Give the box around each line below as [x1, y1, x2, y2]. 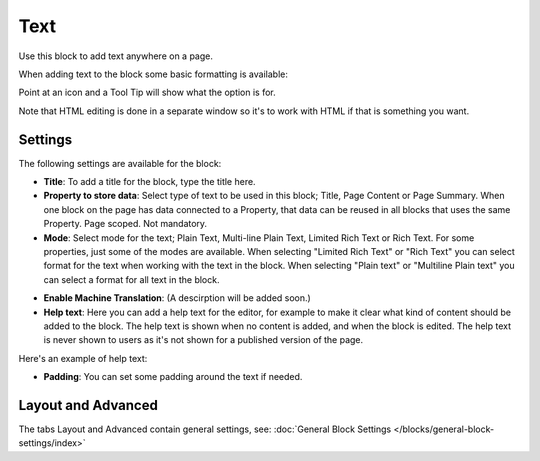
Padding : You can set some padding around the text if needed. [43, 371, 303, 383]
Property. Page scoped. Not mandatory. [43, 218, 208, 230]
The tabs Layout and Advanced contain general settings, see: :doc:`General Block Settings [18, 423, 392, 435]
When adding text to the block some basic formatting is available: [18, 68, 289, 80]
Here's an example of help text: [18, 352, 148, 364]
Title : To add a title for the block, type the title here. [43, 176, 256, 188]
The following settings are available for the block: [18, 157, 222, 169]
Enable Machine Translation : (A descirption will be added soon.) [43, 292, 312, 304]
